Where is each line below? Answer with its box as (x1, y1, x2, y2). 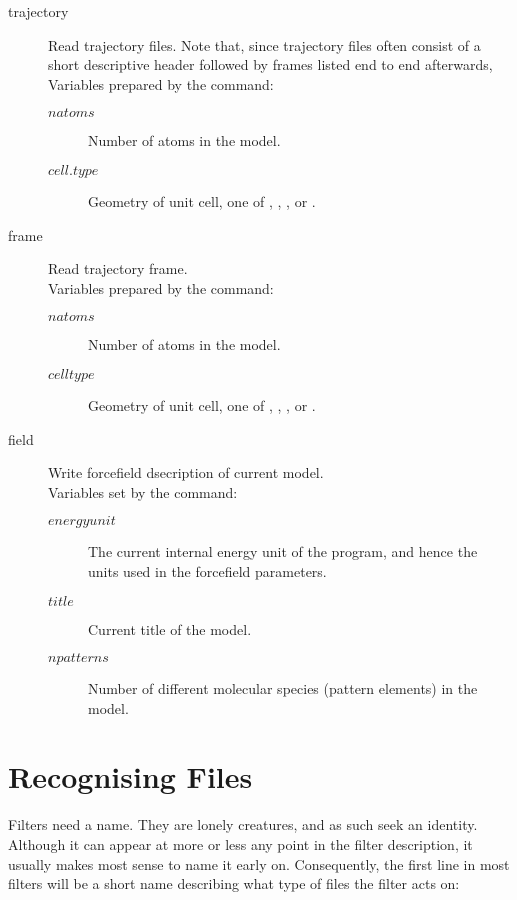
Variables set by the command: (48, 481, 238, 502)
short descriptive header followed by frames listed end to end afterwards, (48, 54, 493, 75)
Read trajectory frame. (48, 258, 188, 279)
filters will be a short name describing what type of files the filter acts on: (8, 873, 460, 894)
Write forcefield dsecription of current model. (48, 462, 324, 483)
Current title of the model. (88, 618, 252, 639)
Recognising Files (8, 756, 253, 797)
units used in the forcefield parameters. (88, 560, 327, 581)
